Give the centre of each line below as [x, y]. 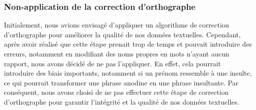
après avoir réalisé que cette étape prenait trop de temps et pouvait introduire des [128, 44]
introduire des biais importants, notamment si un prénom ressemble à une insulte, [128, 73]
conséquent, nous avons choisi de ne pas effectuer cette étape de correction [116, 92]
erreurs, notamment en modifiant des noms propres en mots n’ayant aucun [117, 54]
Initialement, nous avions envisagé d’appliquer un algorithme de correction [117, 25]
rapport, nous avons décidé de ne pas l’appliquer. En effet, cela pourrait [112, 63]
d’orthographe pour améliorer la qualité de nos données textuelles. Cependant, [122, 34]
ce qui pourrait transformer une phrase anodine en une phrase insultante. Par [121, 82]
